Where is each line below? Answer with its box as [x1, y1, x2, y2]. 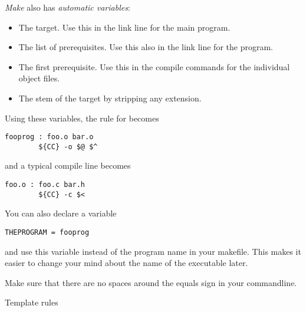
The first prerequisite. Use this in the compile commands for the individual [18, 60, 290, 73]
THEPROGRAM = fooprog [5, 228, 90, 237]
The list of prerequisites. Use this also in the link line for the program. [18, 41, 273, 53]
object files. [18, 72, 60, 84]
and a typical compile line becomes [5, 159, 131, 172]
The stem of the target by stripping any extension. [18, 91, 202, 104]
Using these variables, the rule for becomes [5, 111, 159, 124]
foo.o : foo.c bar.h [5, 180, 85, 189]
